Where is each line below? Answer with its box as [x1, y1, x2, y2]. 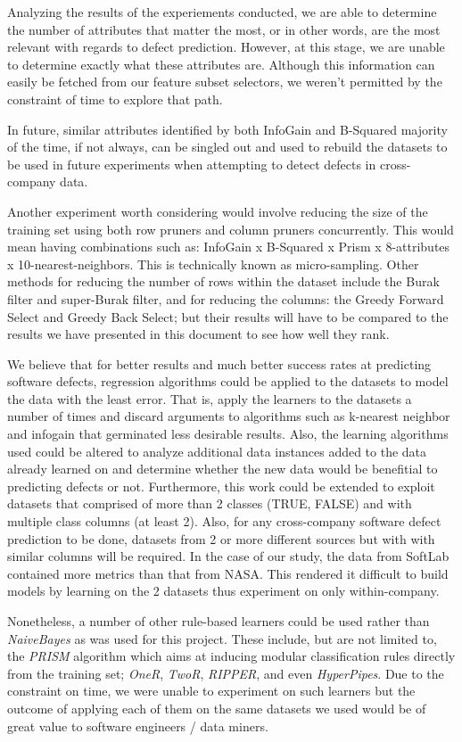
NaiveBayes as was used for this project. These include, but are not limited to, [7, 629, 437, 647]
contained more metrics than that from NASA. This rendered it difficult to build [7, 564, 449, 582]
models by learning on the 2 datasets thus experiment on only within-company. [7, 581, 440, 600]
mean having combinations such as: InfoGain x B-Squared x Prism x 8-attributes [7, 237, 450, 256]
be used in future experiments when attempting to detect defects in [7, 154, 376, 173]
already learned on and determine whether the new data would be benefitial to [7, 459, 438, 478]
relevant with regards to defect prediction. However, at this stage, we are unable [7, 37, 445, 56]
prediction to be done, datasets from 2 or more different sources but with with [7, 529, 435, 548]
